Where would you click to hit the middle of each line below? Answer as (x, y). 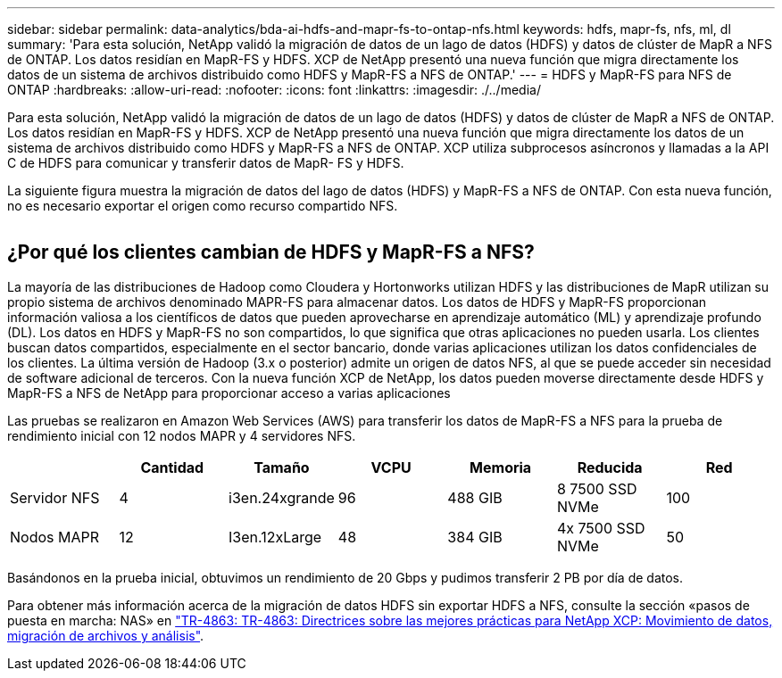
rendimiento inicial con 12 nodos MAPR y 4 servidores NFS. (182, 435)
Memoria (501, 467)
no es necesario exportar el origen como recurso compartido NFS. (203, 206)
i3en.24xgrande (282, 497)
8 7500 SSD (597, 488)
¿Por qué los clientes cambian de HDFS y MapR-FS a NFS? (271, 252)
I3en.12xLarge (275, 537)
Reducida (610, 467)
